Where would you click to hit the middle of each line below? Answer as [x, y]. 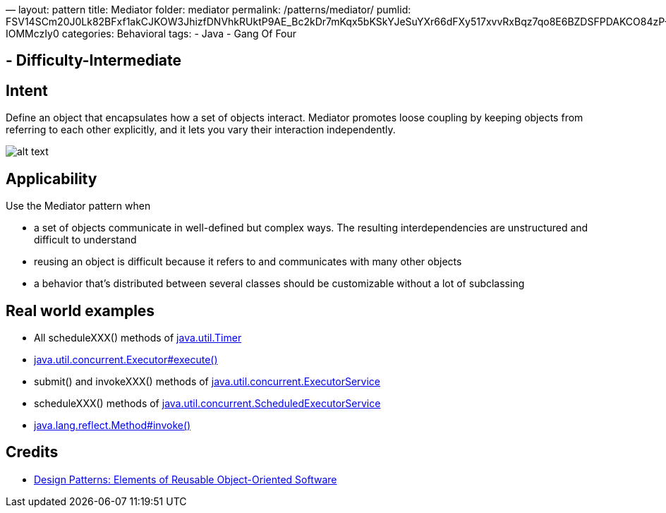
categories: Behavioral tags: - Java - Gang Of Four [179, 34]
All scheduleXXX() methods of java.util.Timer [138, 337]
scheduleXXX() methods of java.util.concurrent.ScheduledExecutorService [207, 403]
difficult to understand [85, 240]
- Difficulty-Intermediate [94, 61]
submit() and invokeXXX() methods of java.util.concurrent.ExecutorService [207, 381]
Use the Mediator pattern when [78, 206]
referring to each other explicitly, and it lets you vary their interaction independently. [201, 130]
